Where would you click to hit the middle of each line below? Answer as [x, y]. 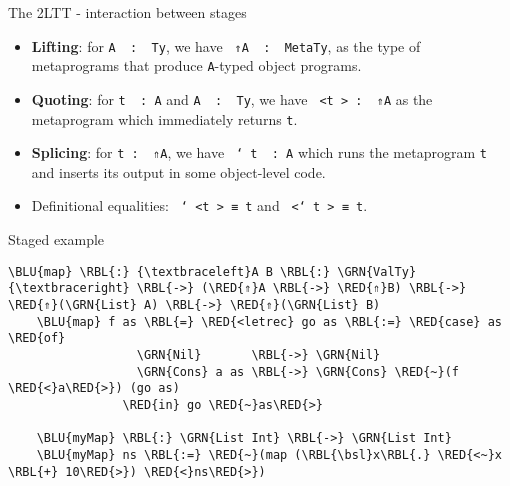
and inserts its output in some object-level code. [178, 171]
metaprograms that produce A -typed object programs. [196, 65]
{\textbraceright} [69, 288]
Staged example [56, 239]
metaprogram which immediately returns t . [164, 118]
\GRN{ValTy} [377, 271]
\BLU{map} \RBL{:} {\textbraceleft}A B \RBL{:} [169, 271]
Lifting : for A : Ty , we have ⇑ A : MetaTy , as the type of [226, 45]
